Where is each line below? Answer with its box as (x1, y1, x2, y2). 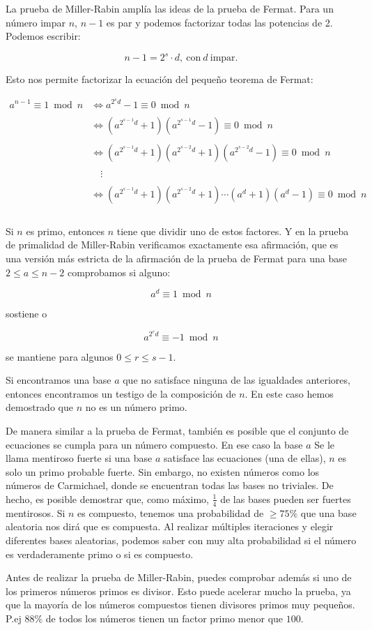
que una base (300, 505, 357, 520)
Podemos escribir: (6, 29, 81, 43)
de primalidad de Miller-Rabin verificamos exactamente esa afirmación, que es (6, 237, 339, 252)
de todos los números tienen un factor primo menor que (45, 610, 284, 625)
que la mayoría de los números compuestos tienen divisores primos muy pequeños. (6, 597, 355, 612)
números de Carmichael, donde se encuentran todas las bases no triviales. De (6, 478, 334, 493)
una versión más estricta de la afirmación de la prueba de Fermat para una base (6, 251, 347, 266)
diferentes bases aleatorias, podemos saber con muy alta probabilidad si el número (6, 532, 357, 547)
